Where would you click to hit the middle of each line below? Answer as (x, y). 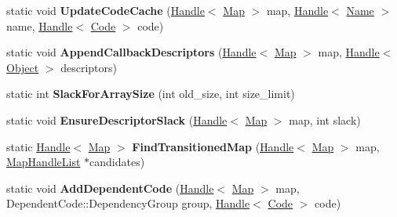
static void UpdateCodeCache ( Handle (106, 10)
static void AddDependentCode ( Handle (110, 188)
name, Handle (40, 25)
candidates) (117, 162)
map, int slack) (325, 119)
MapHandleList (44, 162)
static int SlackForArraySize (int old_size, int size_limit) (151, 94)
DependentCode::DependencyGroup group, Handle (128, 203)
